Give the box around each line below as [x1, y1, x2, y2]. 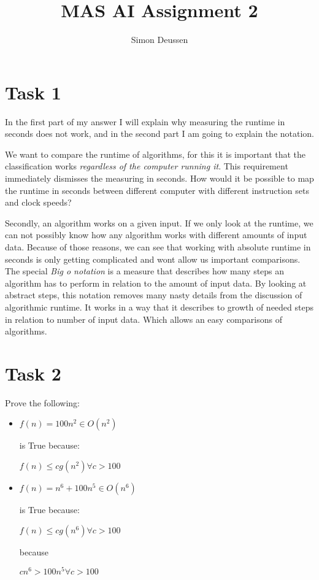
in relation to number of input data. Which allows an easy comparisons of [5, 312, 282, 325]
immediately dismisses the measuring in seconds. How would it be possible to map [5, 172, 314, 185]
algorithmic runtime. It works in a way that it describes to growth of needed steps [5, 300, 313, 313]
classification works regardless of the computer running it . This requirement [5, 160, 288, 172]
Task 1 [5, 79, 61, 104]
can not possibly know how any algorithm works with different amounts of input [5, 228, 307, 241]
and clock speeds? [5, 196, 72, 209]
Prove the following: [5, 396, 80, 409]
